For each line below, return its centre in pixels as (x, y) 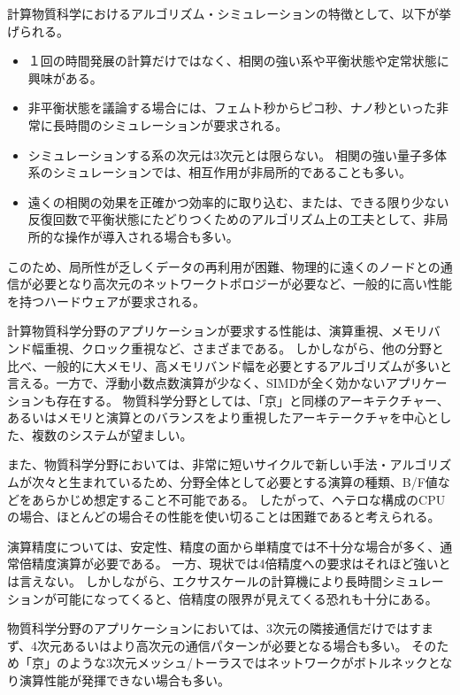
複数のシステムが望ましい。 (112, 434)
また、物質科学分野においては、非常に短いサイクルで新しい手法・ (199, 464)
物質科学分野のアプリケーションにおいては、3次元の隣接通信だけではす (215, 628)
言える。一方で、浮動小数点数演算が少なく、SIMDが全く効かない (196, 383)
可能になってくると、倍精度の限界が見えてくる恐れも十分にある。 (247, 598)
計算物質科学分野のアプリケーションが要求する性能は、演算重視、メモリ (218, 331)
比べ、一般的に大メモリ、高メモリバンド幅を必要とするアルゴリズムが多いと (230, 365)
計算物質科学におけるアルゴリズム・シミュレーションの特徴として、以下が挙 (229, 13)
